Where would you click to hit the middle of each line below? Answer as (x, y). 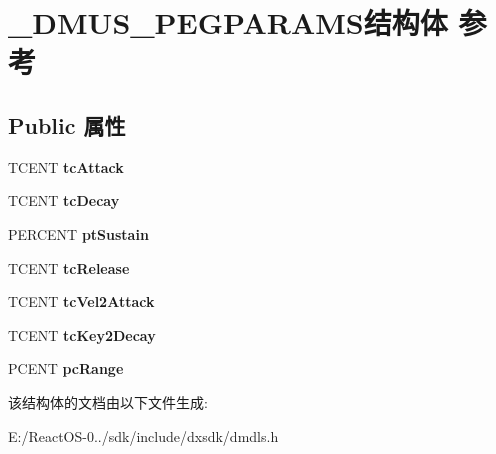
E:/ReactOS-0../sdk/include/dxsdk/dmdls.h (143, 435)
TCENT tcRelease (69, 267)
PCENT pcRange (66, 368)
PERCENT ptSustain (78, 233)
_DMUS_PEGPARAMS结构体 (228, 22)
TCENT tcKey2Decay (82, 334)
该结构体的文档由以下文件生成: (108, 401)
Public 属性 (67, 124)
